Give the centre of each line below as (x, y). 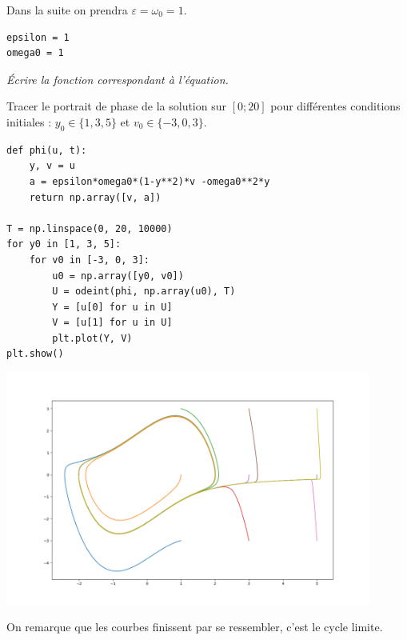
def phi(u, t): (47, 150)
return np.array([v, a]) (95, 197)
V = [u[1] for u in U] (112, 323)
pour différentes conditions (335, 106)
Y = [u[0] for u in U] (112, 307)
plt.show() (35, 354)
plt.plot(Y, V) (92, 338)
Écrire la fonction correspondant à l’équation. (118, 79)
